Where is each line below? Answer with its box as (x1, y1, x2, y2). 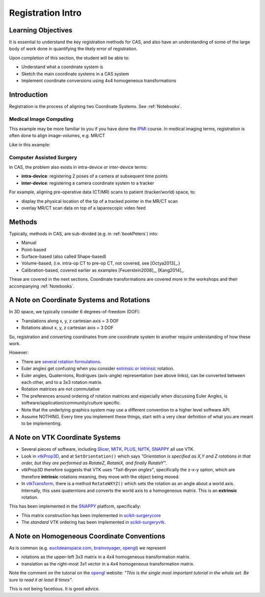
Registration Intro (9, 7, 82, 18)
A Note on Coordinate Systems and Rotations (9, 296, 150, 304)
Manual (21, 240, 37, 245)
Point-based (21, 246, 47, 252)
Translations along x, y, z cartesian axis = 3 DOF (21, 318, 119, 324)
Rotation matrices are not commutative (21, 386, 100, 392)
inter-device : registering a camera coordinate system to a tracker (21, 180, 155, 186)
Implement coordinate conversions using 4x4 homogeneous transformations (21, 78, 177, 83)
